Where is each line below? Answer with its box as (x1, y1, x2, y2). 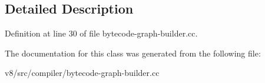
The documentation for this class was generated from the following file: (5, 47, 261, 59)
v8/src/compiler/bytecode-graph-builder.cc (5, 67, 160, 79)
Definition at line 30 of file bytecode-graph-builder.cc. (5, 27, 198, 39)
